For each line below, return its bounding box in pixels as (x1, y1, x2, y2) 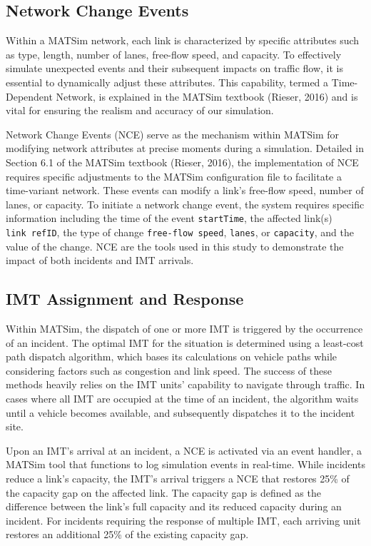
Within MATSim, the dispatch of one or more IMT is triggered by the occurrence (6, 321, 363, 336)
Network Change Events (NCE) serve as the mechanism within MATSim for (6, 126, 340, 141)
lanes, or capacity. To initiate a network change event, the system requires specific (6, 196, 365, 211)
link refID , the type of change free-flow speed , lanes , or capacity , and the (6, 224, 354, 239)
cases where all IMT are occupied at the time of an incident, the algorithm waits (6, 391, 359, 405)
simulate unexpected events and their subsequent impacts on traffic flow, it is (6, 61, 344, 76)
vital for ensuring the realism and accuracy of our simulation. (6, 103, 274, 118)
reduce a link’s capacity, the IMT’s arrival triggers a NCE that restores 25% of (6, 470, 350, 485)
